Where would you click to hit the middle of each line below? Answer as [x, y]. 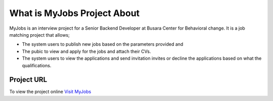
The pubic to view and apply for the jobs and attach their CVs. [86, 51]
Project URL [28, 80]
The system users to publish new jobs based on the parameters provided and [103, 44]
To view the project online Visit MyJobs [50, 92]
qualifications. [37, 65]
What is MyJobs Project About [75, 13]
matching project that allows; [40, 35]
